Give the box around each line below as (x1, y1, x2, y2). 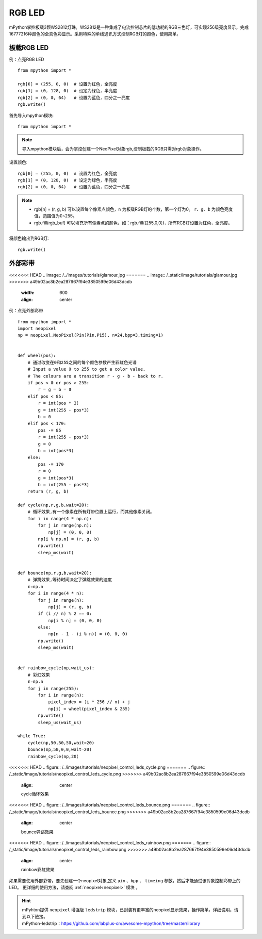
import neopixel (17, 326, 56, 331)
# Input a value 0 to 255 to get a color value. (27, 366, 146, 372)
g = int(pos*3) (38, 475, 74, 480)
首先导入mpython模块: (9, 112, 54, 118)
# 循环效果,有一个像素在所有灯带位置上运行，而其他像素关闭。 (27, 509, 155, 514)
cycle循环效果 (21, 791, 49, 797)
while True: (17, 733, 46, 739)
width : (21, 290, 35, 296)
